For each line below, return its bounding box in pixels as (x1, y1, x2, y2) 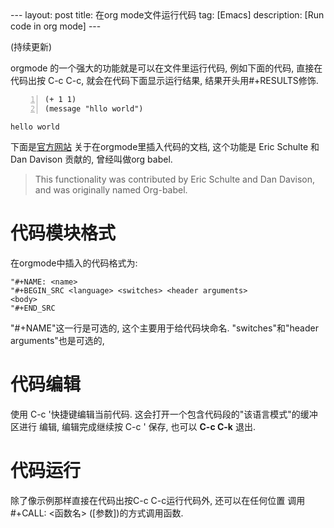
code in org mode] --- (10, 20, 102, 32)
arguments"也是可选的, (10, 334, 105, 346)
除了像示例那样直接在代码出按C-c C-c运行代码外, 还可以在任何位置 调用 (10, 494, 306, 506)
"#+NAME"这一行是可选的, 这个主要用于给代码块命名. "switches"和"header (10, 322, 319, 334)
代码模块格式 (10, 222, 117, 244)
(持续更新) (10, 41, 53, 52)
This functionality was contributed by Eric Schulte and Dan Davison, (34, 173, 316, 185)
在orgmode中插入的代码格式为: (10, 257, 138, 269)
